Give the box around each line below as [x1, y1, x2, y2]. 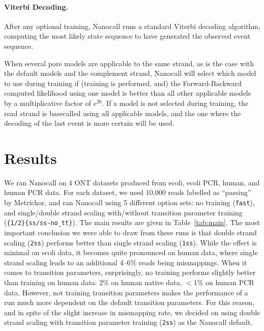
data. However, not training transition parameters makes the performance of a [4, 287, 248, 297]
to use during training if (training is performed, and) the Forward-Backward [4, 77, 242, 88]
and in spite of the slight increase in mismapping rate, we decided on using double [4, 307, 260, 317]
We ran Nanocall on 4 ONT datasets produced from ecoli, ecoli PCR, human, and [4, 177, 260, 187]
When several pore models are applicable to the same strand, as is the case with [4, 58, 254, 68]
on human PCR [205, 277, 254, 287]
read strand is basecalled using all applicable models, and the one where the [4, 107, 241, 118]
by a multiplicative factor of [4, 97, 91, 108]
